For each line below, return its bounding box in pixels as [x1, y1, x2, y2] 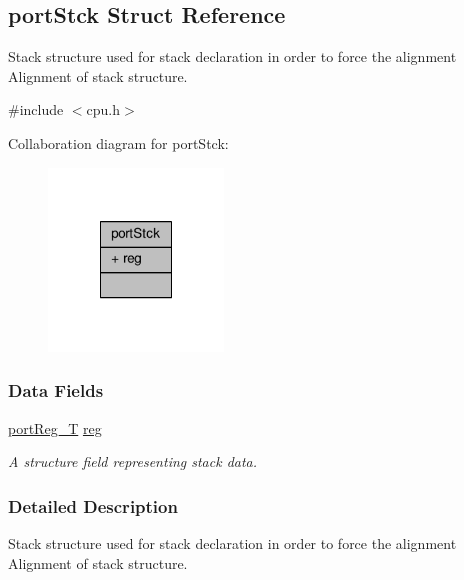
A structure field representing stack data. [8, 451, 258, 472]
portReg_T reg [8, 417, 102, 438]
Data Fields [8, 378, 104, 403]
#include [8, 99, 64, 120]
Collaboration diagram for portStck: [8, 132, 229, 153]
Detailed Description [8, 493, 178, 518]
